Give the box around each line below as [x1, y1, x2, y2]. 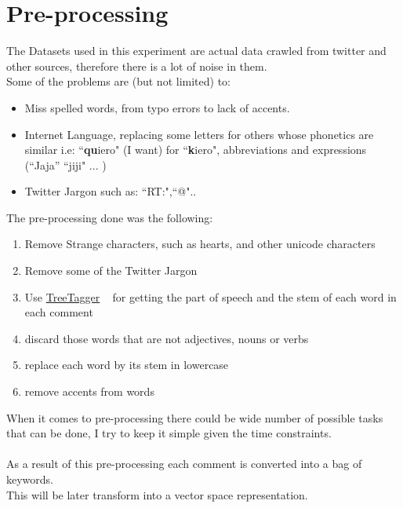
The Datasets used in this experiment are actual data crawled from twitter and [6, 42, 387, 59]
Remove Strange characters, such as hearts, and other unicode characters [24, 236, 376, 252]
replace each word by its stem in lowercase [24, 356, 229, 373]
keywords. [6, 471, 54, 487]
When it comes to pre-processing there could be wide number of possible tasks [6, 409, 383, 426]
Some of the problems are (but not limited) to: [6, 73, 231, 90]
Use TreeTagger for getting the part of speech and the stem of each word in [24, 288, 397, 305]
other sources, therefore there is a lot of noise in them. [6, 57, 267, 74]
